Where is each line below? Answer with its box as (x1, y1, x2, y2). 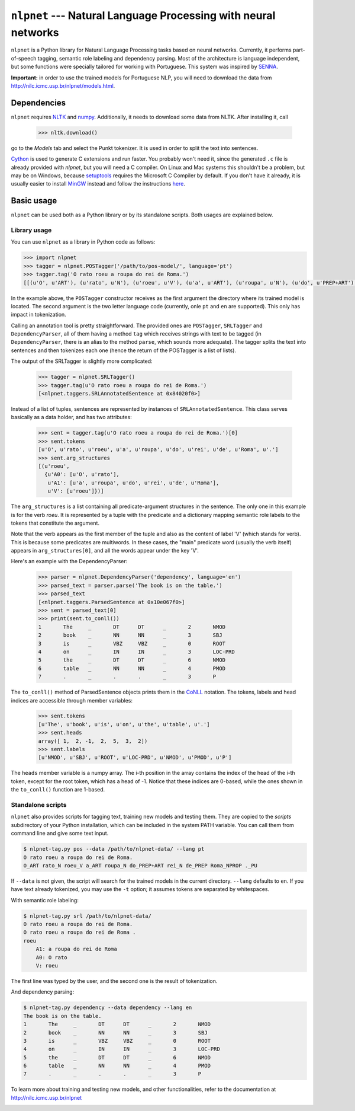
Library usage (11, 226, 52, 234)
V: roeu (35, 962, 59, 969)
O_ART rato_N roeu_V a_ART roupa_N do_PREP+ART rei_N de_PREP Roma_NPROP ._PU (23, 862, 257, 869)
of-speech (11, 55, 37, 62)
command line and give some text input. (11, 830, 109, 837)
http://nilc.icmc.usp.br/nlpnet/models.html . (11, 82, 115, 89)
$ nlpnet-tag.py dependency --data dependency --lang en (23, 1004, 192, 1011)
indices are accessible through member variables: (11, 697, 133, 704)
